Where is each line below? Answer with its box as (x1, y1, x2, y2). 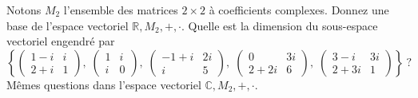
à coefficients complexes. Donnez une (209, 2, 389, 18)
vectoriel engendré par (6, 33, 115, 49)
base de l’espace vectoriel (6, 17, 129, 33)
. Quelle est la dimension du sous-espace (181, 17, 378, 33)
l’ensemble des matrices (63, 2, 178, 18)
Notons (6, 2, 42, 18)
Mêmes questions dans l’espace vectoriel (6, 76, 201, 92)
